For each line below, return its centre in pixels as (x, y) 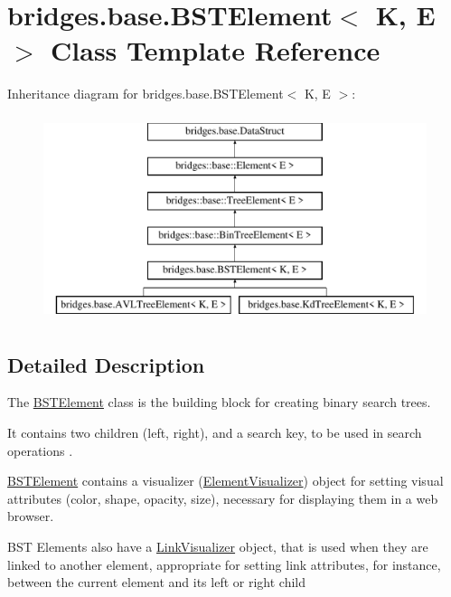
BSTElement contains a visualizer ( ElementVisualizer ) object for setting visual (225, 481)
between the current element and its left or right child (156, 582)
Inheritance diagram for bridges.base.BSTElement (146, 94)
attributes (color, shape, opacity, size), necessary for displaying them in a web (223, 498)
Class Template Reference (216, 50)
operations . (40, 450)
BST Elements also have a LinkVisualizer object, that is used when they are (218, 547)
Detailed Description (106, 364)
